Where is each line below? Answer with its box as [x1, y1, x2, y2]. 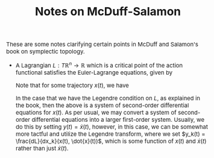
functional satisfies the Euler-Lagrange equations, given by [15, 69, 173, 77]
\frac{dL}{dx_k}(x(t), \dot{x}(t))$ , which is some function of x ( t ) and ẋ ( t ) [15, 137, 207, 145]
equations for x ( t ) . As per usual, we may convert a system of [15, 109, 177, 116]
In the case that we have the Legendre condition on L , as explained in [15, 94, 201, 102]
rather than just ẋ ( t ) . [15, 145, 69, 152]
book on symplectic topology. [6, 48, 85, 55]
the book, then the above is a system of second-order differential [15, 101, 189, 109]
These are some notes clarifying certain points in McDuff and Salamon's [6, 40, 198, 48]
